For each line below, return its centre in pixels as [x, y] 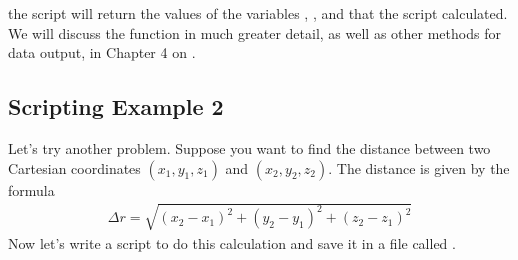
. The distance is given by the [419, 167]
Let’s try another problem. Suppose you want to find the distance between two [249, 147]
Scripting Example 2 [116, 106]
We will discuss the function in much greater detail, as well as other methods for [254, 32]
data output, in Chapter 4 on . [102, 52]
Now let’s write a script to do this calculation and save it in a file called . [232, 242]
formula [31, 189]
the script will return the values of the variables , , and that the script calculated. [258, 13]
